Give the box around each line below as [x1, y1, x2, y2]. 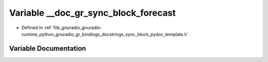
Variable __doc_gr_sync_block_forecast [9, 7, 176, 18]
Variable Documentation [9, 44, 86, 53]
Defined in [21, 25, 43, 31]
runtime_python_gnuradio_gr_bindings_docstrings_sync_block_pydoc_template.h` [21, 31, 189, 37]
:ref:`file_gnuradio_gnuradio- [44, 25, 102, 31]
